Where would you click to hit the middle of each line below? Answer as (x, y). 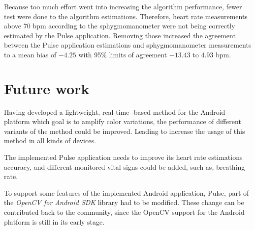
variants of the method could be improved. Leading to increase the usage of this (125, 131)
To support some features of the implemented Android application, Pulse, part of (127, 192)
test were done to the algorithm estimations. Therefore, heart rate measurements (126, 16)
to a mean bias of (30, 54)
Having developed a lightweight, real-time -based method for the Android (115, 112)
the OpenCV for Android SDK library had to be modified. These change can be (124, 202)
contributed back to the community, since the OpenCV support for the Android (124, 212)
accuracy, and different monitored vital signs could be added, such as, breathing (125, 166)
